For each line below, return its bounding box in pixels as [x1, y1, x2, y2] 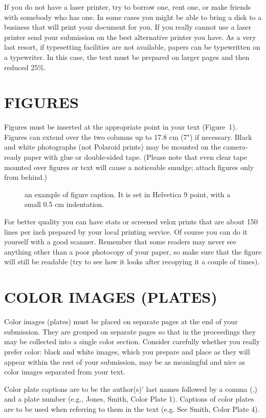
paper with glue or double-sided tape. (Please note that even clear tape [24, 152, 247, 162]
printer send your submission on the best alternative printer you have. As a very [4, 31, 256, 42]
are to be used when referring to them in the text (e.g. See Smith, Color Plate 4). [4, 403, 260, 414]
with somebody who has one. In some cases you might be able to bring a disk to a [4, 11, 262, 22]
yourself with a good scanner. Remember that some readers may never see [4, 236, 236, 247]
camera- [223, 141, 248, 152]
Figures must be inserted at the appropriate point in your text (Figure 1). [4, 121, 237, 132]
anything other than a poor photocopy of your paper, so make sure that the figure [4, 246, 262, 257]
